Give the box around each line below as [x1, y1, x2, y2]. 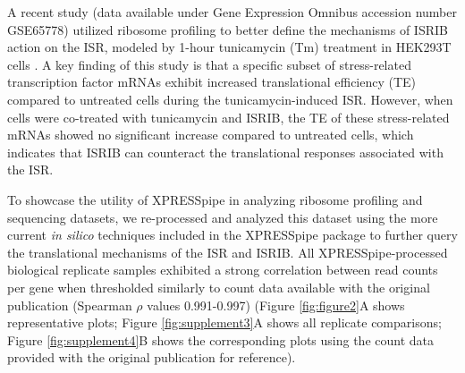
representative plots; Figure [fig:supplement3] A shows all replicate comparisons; [7, 313, 442, 332]
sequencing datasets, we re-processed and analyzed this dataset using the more [7, 208, 438, 226]
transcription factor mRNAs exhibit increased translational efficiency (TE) [7, 72, 417, 91]
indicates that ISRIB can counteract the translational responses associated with [7, 142, 444, 161]
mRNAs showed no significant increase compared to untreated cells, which [7, 125, 414, 144]
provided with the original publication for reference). [7, 348, 296, 367]
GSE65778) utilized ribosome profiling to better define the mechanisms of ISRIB [7, 20, 448, 38]
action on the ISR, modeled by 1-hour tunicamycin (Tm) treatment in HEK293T [7, 38, 452, 56]
